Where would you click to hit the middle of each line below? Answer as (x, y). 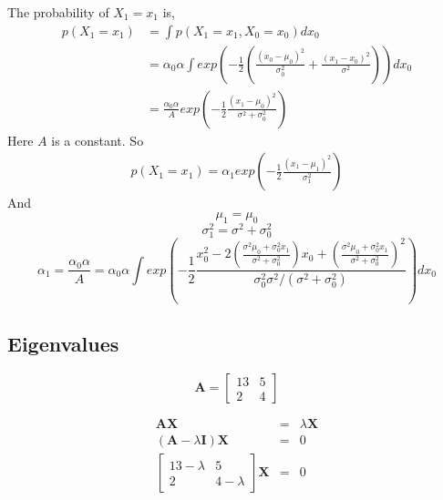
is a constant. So (98, 140)
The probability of (58, 12)
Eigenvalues (63, 344)
